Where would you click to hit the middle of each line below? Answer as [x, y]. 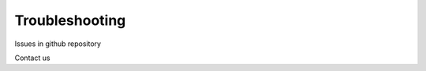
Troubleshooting [70, 20]
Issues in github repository [58, 44]
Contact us [32, 58]
